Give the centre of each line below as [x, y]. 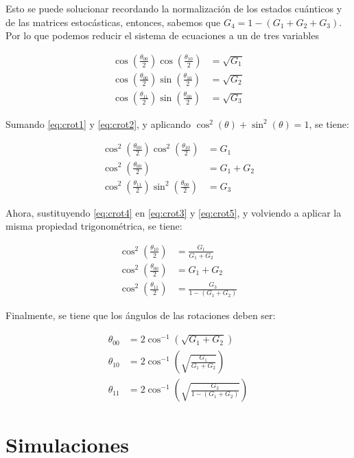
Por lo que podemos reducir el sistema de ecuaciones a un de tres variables [162, 35]
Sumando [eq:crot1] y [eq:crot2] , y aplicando [98, 123]
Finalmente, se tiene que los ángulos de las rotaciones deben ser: [141, 315]
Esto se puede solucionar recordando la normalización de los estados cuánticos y [174, 8]
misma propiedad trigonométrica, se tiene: [94, 226]
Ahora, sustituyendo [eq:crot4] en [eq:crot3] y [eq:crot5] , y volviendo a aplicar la [174, 212]
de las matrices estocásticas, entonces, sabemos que [113, 22]
